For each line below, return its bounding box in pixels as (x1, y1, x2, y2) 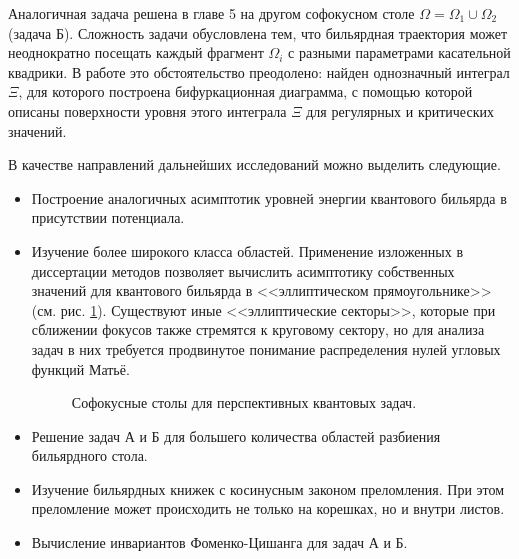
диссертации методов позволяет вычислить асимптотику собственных (31, 260, 455, 281)
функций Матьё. (31, 358, 130, 379)
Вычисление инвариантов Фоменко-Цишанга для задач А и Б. (31, 532, 408, 553)
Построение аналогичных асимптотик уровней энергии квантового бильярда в (31, 187, 507, 208)
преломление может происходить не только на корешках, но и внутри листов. (31, 498, 505, 519)
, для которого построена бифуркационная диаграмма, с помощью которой (18, 81, 473, 102)
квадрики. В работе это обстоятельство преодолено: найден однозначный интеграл (8, 61, 510, 82)
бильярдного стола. (31, 445, 148, 466)
